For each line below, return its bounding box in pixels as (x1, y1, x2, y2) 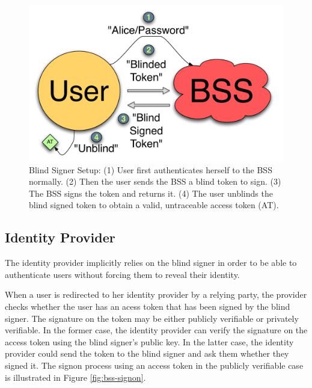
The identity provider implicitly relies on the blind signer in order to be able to (5, 256, 297, 269)
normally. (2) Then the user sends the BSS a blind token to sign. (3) (29, 175, 281, 188)
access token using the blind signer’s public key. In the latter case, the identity (5, 335, 294, 348)
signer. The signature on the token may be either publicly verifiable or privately (5, 312, 299, 324)
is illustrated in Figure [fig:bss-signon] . (5, 371, 146, 383)
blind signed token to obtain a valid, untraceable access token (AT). (29, 199, 279, 211)
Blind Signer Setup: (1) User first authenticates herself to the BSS (29, 163, 272, 176)
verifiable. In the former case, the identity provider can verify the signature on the (5, 324, 308, 336)
